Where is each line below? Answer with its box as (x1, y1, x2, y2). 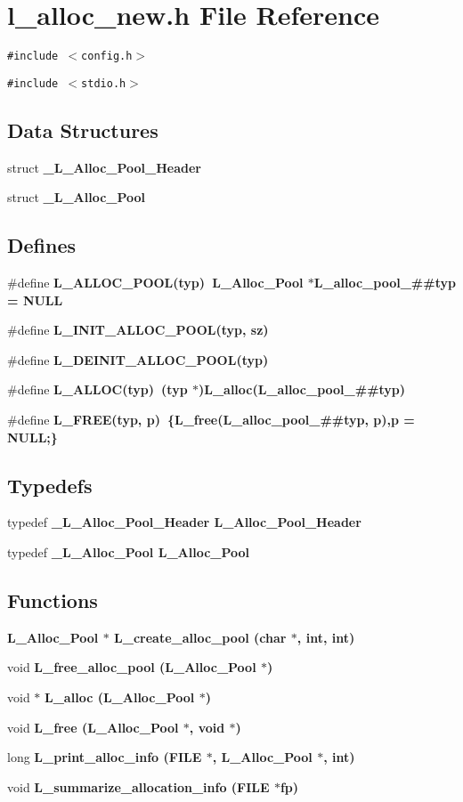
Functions (7, 586, 98, 613)
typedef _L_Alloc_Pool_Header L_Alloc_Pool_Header (7, 513, 361, 531)
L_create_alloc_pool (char (114, 628, 287, 646)
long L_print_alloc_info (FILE (7, 748, 202, 766)
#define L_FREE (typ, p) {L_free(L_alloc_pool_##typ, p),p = (7, 410, 415, 428)
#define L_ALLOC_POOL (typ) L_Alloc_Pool (7, 273, 304, 292)
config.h (81, 50, 133, 63)
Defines (7, 231, 77, 259)
